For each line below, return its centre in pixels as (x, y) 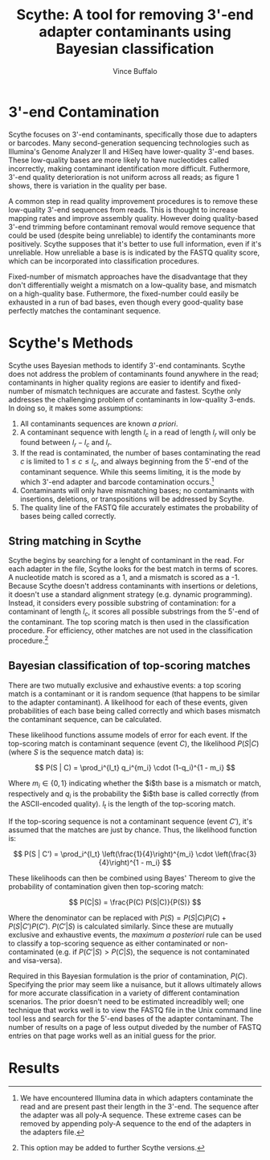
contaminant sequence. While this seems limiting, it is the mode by (130, 472)
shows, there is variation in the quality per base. (88, 186)
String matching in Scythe (75, 541)
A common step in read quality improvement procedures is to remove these (133, 201)
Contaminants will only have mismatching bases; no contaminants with (137, 490)
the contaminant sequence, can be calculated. (85, 719)
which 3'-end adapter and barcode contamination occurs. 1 (117, 481)
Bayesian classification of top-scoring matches (129, 666)
